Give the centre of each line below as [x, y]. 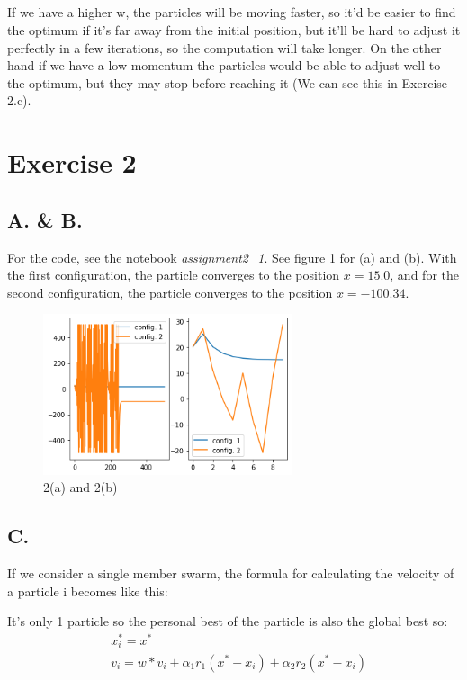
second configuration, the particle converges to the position [170, 292]
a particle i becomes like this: [88, 591]
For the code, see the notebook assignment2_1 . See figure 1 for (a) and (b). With [232, 257]
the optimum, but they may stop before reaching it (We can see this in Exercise [228, 82]
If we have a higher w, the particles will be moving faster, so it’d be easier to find [232, 12]
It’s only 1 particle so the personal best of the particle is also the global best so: [228, 621]
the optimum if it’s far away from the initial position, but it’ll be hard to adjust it [234, 29]
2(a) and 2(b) [81, 487]
